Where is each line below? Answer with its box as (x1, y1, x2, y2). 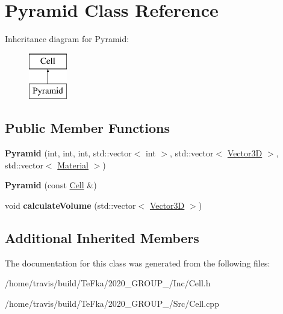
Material (57, 158, 89, 171)
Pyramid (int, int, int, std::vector (5, 147, 132, 159)
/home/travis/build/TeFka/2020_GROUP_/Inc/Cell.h (5, 277, 211, 289)
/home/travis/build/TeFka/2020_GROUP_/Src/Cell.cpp (5, 297, 219, 309)
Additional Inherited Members (5, 228, 199, 247)
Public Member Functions (5, 119, 170, 137)
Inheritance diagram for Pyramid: (5, 32, 129, 45)
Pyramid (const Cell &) (5, 179, 97, 191)
